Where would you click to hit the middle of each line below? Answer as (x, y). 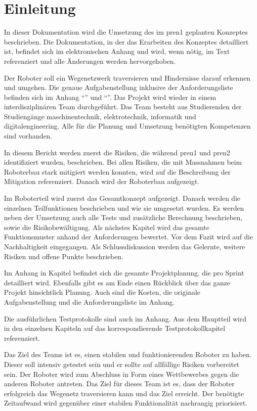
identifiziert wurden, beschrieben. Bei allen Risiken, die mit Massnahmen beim (123, 162)
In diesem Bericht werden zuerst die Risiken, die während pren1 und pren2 (117, 152)
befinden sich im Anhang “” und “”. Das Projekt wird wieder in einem (110, 97)
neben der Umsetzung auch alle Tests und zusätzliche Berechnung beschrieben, (123, 217)
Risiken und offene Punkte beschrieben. (64, 256)
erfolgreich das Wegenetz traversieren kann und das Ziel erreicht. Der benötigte (124, 393)
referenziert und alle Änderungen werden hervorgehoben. (90, 61)
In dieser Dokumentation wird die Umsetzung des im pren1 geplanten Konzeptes (126, 32)
